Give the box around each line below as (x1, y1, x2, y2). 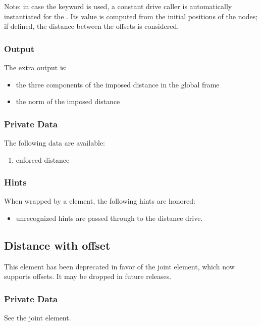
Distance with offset (4, 237, 111, 253)
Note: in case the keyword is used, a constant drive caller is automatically (4, 1, 232, 11)
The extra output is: (4, 62, 67, 72)
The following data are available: (4, 137, 105, 148)
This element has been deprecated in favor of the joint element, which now (4, 261, 235, 271)
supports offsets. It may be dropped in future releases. (4, 271, 172, 282)
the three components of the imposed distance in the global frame (16, 79, 220, 89)
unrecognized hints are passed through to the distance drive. (16, 213, 203, 223)
